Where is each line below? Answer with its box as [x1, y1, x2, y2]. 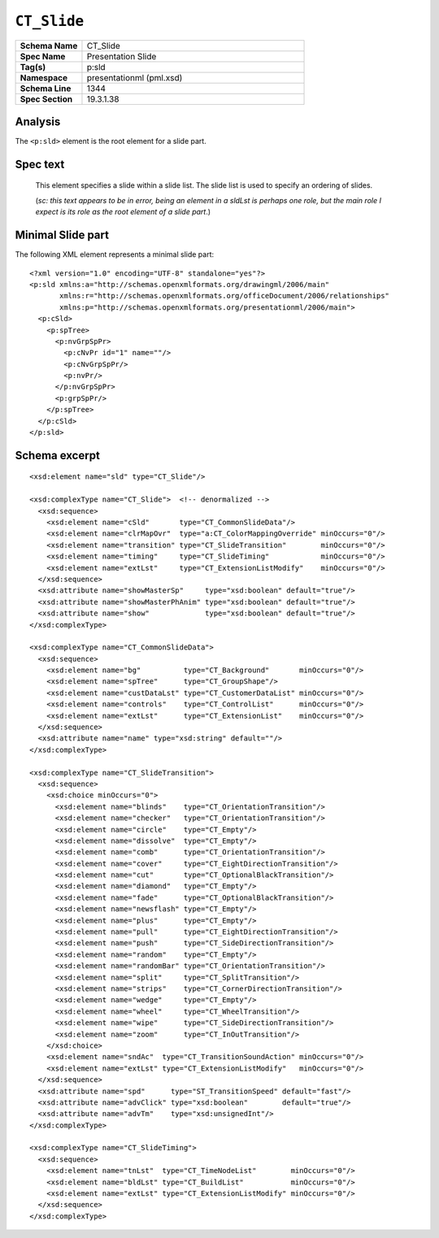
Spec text [15, 157, 65, 171]
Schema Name [20, 40, 78, 51]
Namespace [20, 72, 68, 83]
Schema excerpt [15, 448, 101, 463]
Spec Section [20, 93, 73, 105]
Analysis [15, 115, 61, 128]
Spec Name [20, 50, 66, 62]
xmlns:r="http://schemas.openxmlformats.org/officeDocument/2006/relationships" [59, 291, 390, 301]
